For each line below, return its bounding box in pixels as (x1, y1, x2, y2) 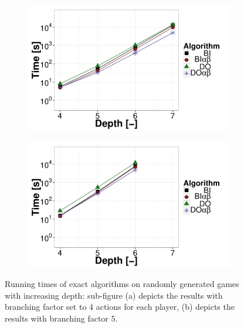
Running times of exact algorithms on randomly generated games (5, 278, 239, 290)
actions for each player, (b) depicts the (96, 300, 235, 313)
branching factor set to (5, 300, 87, 313)
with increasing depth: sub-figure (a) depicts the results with (5, 289, 223, 301)
